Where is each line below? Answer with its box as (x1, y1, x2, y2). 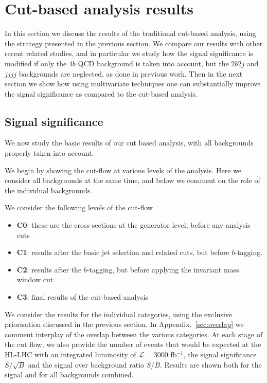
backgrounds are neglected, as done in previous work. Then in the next (19, 68, 243, 79)
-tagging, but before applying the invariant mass (86, 264, 239, 275)
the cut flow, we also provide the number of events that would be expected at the (5, 339, 261, 350)
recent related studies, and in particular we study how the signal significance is (5, 48, 253, 59)
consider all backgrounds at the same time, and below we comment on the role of (5, 175, 260, 186)
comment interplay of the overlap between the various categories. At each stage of (5, 329, 263, 339)
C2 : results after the (16, 264, 82, 275)
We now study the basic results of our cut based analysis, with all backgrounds (5, 137, 254, 148)
